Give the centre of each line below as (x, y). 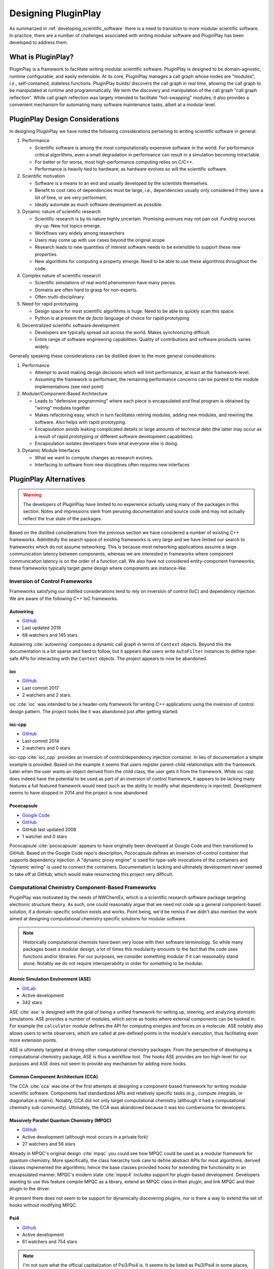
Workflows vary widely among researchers (80, 233)
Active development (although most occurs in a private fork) (85, 1137)
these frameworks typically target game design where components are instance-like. (98, 568)
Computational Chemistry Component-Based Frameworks (83, 887)
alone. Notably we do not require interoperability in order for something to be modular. (113, 963)
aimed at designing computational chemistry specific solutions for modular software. (98, 919)
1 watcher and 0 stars (45, 836)
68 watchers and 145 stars (50, 635)
